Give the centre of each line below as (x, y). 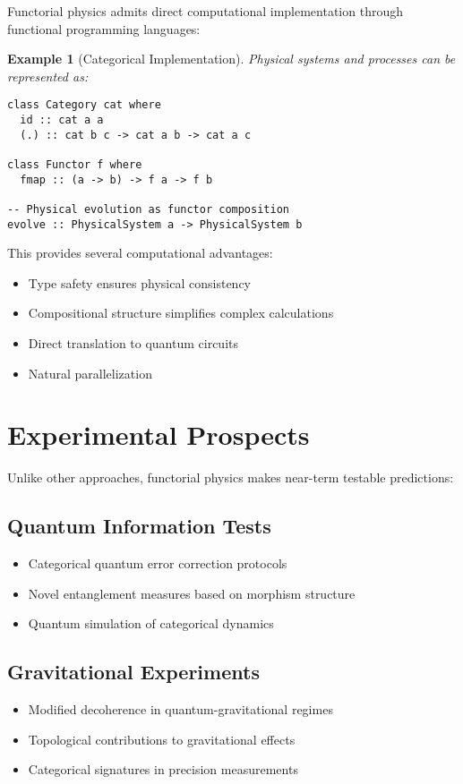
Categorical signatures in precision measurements (163, 769)
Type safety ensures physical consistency (139, 282)
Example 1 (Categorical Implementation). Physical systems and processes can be (231, 59)
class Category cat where (84, 105)
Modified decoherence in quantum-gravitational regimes (180, 709)
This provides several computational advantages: (140, 253)
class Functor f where (75, 165)
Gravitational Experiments (133, 672)
